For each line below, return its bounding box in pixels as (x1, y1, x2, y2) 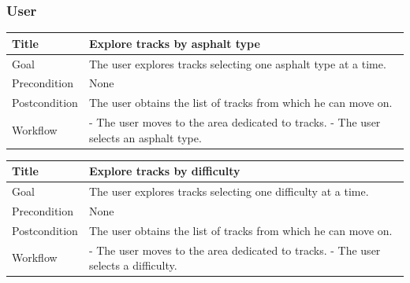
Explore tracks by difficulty (88, 163, 240, 179)
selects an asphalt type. (88, 129, 202, 145)
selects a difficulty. (88, 257, 177, 274)
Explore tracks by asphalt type (88, 35, 260, 51)
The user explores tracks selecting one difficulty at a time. (88, 183, 369, 200)
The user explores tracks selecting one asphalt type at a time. (88, 55, 386, 72)
